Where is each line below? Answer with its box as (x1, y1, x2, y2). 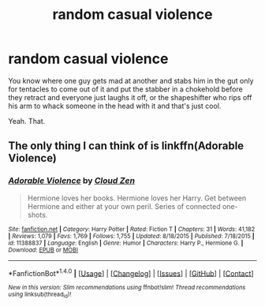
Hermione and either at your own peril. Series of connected (27, 201, 221, 211)
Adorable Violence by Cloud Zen (8, 175, 136, 186)
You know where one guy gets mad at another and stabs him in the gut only (8, 76, 254, 85)
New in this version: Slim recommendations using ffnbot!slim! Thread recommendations (8, 284, 246, 292)
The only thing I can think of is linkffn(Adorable (8, 140, 244, 153)
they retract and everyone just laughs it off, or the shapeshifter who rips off (8, 92, 252, 102)
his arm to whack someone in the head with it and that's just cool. (8, 101, 222, 110)
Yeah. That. (8, 116, 46, 125)
